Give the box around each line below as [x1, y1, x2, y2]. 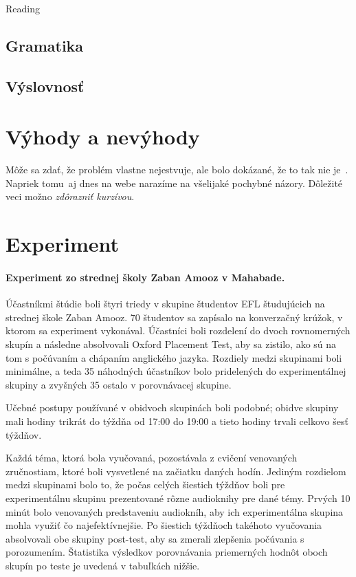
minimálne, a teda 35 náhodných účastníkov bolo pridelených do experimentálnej [5, 364, 346, 378]
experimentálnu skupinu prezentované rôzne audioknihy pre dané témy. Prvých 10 [5, 490, 351, 505]
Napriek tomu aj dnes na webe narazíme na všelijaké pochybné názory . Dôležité [5, 175, 343, 190]
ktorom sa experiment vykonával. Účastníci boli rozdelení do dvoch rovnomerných [5, 323, 351, 338]
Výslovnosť [5, 75, 85, 96]
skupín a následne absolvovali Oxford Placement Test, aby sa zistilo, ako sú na [5, 337, 337, 351]
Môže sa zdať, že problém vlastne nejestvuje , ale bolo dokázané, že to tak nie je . [5, 162, 348, 177]
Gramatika [5, 34, 84, 56]
